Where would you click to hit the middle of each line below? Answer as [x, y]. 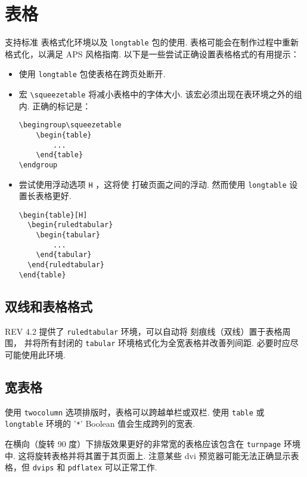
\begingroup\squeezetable [70, 125]
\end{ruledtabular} [66, 265]
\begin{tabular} [68, 235]
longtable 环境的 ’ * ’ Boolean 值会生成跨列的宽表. [100, 424]
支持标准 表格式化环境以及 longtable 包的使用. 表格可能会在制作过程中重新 [152, 42]
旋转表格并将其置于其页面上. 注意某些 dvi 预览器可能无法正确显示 [163, 455]
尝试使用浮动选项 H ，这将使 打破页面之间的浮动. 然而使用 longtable [153, 184]
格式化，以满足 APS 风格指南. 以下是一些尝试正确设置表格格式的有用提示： [152, 53]
